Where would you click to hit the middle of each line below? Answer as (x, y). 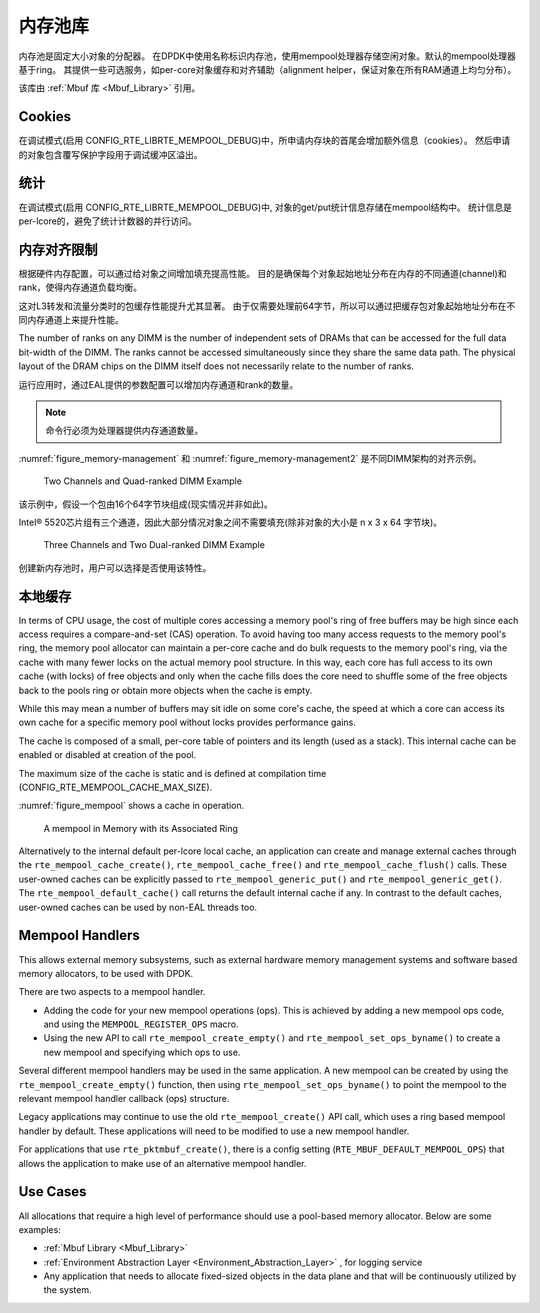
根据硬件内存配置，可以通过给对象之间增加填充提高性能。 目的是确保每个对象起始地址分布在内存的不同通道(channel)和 (262, 273)
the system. (67, 1290)
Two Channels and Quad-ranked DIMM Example (142, 481)
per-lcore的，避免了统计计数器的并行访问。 (107, 221)
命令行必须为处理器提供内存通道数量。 (124, 431)
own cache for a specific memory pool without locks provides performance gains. (187, 722)
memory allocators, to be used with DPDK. (106, 973)
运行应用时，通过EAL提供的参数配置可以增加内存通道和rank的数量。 (158, 384)
